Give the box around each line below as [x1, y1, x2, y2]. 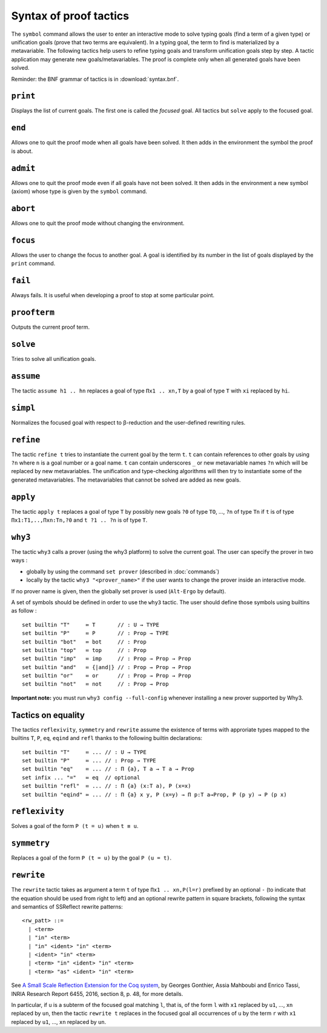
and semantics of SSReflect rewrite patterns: [11, 903, 124, 910]
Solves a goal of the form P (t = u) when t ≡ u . [11, 823, 139, 830]
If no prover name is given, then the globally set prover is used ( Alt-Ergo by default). [11, 587, 226, 594]
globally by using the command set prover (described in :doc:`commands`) [26, 568, 220, 575]
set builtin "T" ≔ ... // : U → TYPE [22, 749, 147, 755]
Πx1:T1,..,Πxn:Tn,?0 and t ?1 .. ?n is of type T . [11, 516, 148, 524]
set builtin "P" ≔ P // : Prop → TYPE [22, 630, 169, 637]
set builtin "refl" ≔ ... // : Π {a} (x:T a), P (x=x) [22, 782, 191, 790]
